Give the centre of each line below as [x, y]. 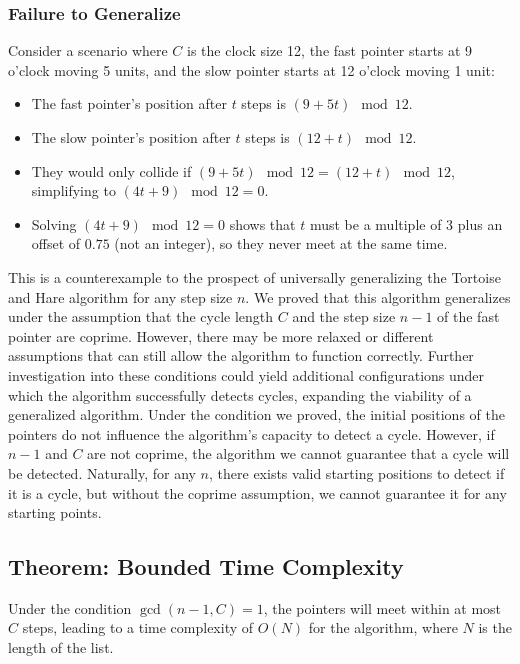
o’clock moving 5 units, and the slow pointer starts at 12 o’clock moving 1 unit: [251, 69]
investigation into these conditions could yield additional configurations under [246, 374]
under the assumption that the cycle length [141, 316]
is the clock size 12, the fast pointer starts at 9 [330, 50]
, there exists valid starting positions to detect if [357, 472]
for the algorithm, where [383, 627]
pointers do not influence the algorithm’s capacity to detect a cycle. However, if [251, 433]
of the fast [468, 316]
